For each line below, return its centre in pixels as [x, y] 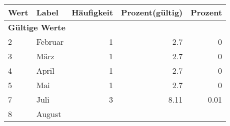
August [49, 114]
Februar [50, 42]
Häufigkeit [92, 12]
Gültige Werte [37, 27]
